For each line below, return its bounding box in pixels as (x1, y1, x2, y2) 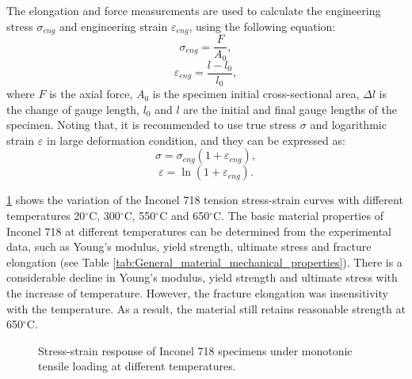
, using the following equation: (189, 17, 336, 34)
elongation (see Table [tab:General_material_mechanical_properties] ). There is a (6, 253, 402, 270)
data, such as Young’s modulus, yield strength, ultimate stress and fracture (6, 238, 372, 255)
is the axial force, (49, 85, 133, 102)
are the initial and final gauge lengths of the (183, 100, 397, 117)
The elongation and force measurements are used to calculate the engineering (6, 2, 381, 18)
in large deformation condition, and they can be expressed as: (46, 131, 345, 148)
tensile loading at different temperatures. (38, 358, 236, 374)
